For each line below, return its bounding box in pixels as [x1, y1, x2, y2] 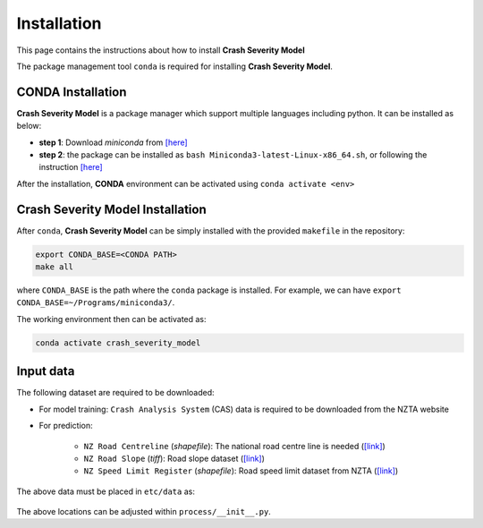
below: [16, 121, 42, 132]
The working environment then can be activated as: [16, 313, 207, 324]
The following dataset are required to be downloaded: [16, 387, 215, 398]
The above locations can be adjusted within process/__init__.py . [16, 507, 272, 517]
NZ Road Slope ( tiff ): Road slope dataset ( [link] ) [83, 453, 266, 464]
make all [35, 262, 74, 272]
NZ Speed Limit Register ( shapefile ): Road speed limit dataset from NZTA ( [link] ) [83, 465, 399, 476]
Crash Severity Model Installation [16, 201, 207, 217]
